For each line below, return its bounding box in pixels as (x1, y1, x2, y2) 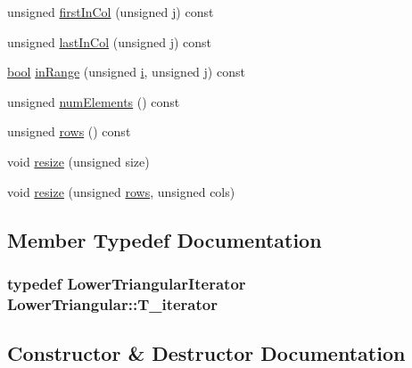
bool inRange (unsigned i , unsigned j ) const (7, 62, 245, 81)
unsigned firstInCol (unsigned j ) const (7, 3, 214, 20)
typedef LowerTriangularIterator (7, 272, 246, 294)
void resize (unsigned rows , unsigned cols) (7, 182, 235, 200)
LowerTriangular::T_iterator (7, 292, 218, 315)
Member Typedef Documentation (7, 225, 322, 253)
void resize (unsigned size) (7, 151, 150, 170)
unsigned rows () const (7, 122, 131, 141)
